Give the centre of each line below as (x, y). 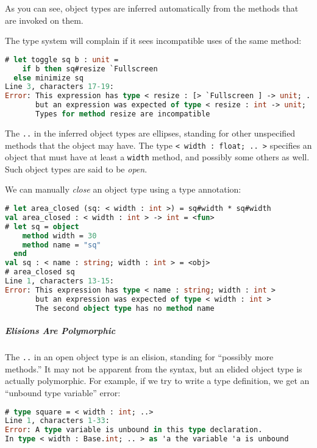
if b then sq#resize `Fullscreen (90, 69)
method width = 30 (59, 236)
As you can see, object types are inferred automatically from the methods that (152, 8)
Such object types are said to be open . (76, 169)
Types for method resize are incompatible (123, 114)
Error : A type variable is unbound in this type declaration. (134, 430)
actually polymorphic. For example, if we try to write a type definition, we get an (157, 381)
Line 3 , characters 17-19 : (60, 87)
